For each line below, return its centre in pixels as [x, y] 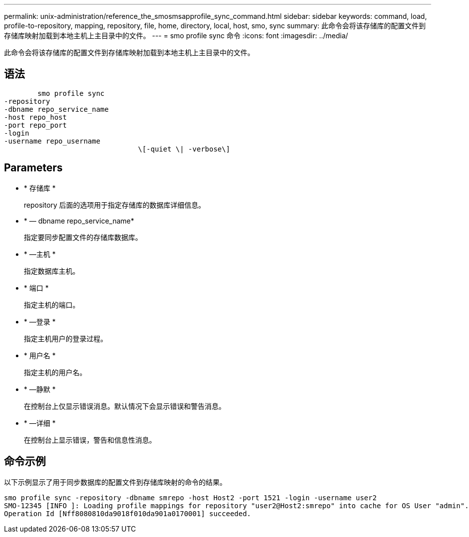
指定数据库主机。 [52, 271]
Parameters [33, 168]
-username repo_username [52, 141]
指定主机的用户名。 [55, 372]
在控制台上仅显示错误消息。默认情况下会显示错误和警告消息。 [125, 406]
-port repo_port [36, 125]
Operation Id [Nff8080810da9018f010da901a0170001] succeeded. [128, 513]
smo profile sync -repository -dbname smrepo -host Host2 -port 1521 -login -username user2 [191, 498]
